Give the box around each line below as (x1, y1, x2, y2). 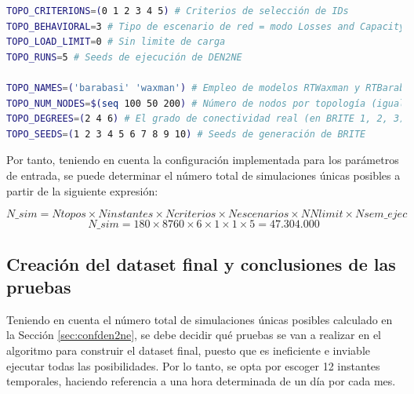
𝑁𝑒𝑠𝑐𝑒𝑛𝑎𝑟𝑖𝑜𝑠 (228, 209, 289, 221)
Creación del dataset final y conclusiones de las (6, 251, 396, 275)
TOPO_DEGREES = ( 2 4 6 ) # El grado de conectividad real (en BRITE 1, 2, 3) (6, 113, 405, 125)
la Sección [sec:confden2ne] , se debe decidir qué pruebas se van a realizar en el (6, 327, 381, 343)
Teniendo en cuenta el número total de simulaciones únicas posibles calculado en (6, 311, 393, 327)
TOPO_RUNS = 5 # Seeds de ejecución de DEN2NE (6, 51, 242, 63)
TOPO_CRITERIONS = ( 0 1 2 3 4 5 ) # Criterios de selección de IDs (6, 5, 349, 16)
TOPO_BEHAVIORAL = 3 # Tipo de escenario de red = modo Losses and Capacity (6, 20, 405, 32)
